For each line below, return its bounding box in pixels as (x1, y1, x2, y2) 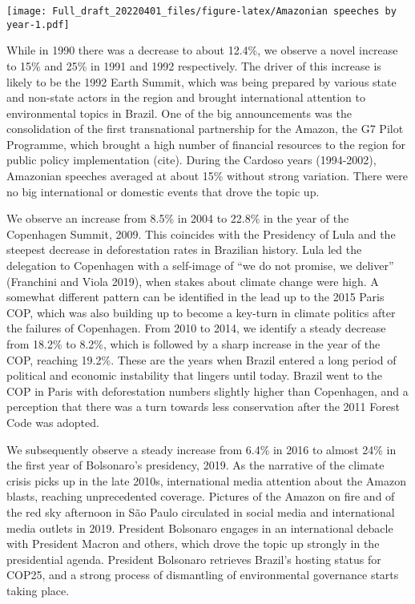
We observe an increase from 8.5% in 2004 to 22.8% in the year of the (6, 210, 349, 227)
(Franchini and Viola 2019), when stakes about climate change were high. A (6, 272, 379, 289)
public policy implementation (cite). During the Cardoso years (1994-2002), (6, 151, 377, 168)
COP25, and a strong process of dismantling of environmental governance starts (6, 566, 399, 583)
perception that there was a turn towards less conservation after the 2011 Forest (6, 398, 400, 415)
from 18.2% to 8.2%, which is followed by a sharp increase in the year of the (6, 336, 381, 352)
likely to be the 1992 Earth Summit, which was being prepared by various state (6, 73, 397, 90)
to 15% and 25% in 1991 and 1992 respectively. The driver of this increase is (6, 57, 381, 74)
